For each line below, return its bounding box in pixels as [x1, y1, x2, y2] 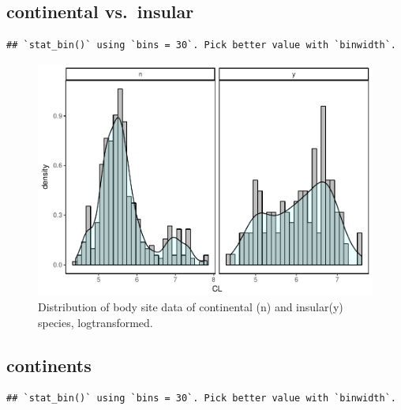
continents [6, 352, 92, 377]
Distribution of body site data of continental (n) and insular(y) [38, 298, 343, 314]
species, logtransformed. [38, 314, 153, 330]
